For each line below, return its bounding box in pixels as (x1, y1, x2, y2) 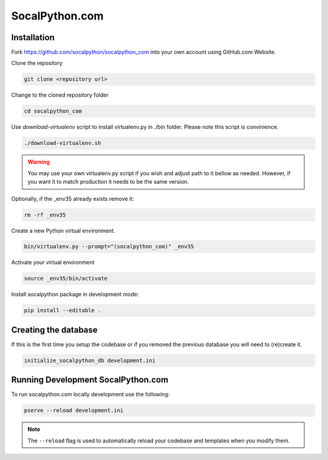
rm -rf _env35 (24, 211, 66, 218)
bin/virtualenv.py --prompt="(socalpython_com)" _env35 (24, 243, 194, 250)
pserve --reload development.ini (24, 407, 124, 414)
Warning (27, 158, 50, 166)
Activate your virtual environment (11, 259, 95, 266)
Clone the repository (11, 60, 63, 67)
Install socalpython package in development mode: (11, 291, 139, 298)
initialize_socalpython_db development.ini (24, 357, 156, 364)
